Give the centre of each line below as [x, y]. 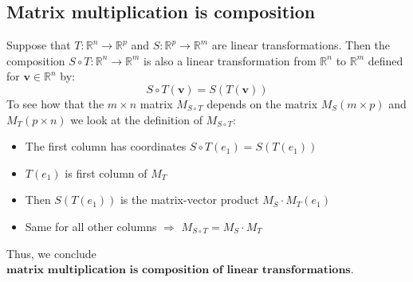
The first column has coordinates [106, 146]
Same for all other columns [91, 226]
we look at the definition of [136, 119]
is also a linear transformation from [230, 60]
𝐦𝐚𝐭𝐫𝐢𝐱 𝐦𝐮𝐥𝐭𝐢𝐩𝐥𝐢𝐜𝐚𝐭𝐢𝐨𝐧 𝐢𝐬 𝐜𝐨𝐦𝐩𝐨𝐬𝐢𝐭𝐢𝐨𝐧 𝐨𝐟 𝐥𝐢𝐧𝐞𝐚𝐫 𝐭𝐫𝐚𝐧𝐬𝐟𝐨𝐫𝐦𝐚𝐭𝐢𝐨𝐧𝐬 [179, 270]
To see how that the [55, 103]
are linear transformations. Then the [301, 45]
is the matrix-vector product [189, 200]
